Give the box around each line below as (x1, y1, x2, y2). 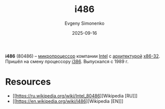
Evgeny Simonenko (64, 20, 105, 26)
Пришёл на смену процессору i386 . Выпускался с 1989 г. (5, 58, 129, 64)
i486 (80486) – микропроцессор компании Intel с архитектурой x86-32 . (5, 53, 160, 59)
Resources (5, 76, 51, 88)
